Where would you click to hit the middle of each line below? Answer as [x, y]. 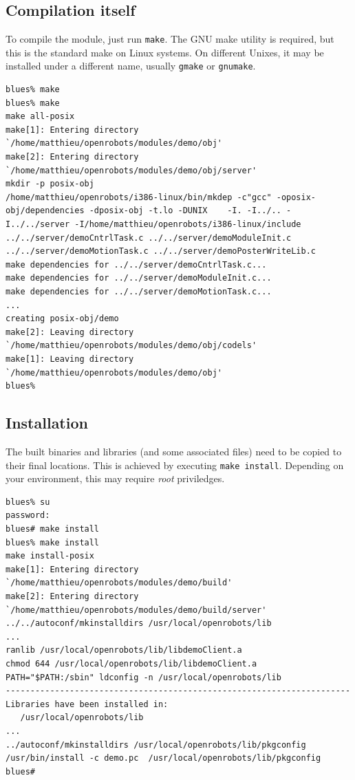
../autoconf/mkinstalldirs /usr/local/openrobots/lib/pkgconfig [156, 745]
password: [28, 516]
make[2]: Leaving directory [70, 332]
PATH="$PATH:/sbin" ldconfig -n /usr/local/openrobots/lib [143, 677]
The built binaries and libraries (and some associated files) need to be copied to [174, 451]
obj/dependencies [45, 211]
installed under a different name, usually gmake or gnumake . [131, 66]
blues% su [28, 502]
